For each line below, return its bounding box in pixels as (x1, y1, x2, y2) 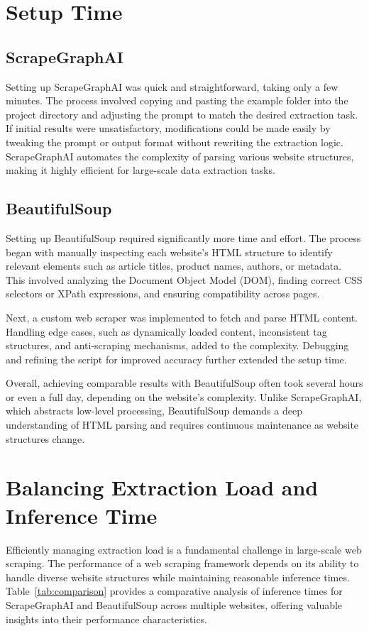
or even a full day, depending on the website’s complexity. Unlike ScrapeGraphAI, (6, 389, 362, 404)
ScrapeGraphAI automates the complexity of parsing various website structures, (6, 148, 354, 163)
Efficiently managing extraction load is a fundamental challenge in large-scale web (6, 542, 362, 556)
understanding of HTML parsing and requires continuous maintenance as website (6, 417, 359, 432)
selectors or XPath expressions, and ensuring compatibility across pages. (6, 286, 320, 301)
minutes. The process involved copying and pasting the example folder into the (6, 93, 348, 108)
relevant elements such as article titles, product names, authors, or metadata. (6, 258, 342, 273)
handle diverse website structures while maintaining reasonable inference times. (6, 569, 350, 584)
